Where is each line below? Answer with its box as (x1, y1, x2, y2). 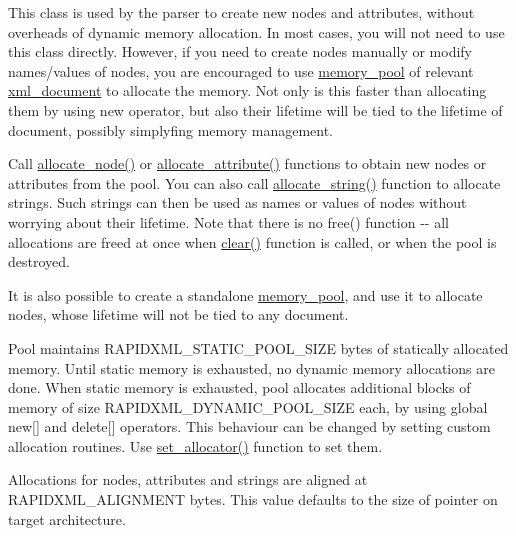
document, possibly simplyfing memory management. (8, 119, 333, 140)
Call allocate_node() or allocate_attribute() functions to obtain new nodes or (8, 153, 487, 174)
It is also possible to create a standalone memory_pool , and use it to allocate (8, 284, 483, 305)
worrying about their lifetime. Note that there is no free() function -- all (8, 211, 449, 232)
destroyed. (8, 251, 70, 272)
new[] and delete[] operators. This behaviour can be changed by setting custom (8, 416, 491, 437)
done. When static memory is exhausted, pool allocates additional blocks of (8, 377, 471, 398)
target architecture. (8, 508, 126, 529)
